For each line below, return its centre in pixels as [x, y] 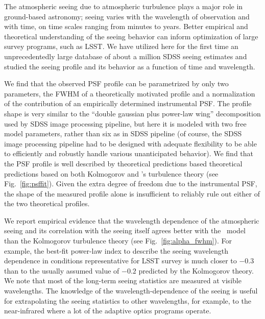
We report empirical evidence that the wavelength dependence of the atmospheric [132, 220]
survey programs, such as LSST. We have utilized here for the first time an [121, 46]
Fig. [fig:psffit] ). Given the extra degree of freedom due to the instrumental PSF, [131, 183]
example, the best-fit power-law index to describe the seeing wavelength [116, 250]
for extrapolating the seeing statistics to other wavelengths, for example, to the [128, 300]
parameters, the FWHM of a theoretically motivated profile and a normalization [130, 93]
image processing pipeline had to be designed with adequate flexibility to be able [130, 143]
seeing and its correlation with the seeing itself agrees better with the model [125, 230]
